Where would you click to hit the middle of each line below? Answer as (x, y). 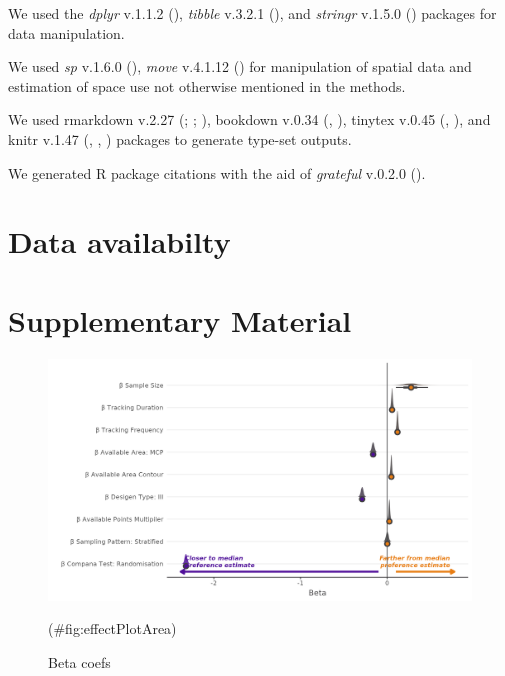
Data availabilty (119, 241)
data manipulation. (66, 32)
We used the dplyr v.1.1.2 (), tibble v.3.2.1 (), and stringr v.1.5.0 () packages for (252, 13)
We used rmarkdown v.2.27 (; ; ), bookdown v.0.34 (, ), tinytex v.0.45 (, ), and (249, 119)
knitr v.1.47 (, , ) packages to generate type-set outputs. (180, 138)
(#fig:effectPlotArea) (112, 628)
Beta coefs (79, 662)
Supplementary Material (180, 319)
